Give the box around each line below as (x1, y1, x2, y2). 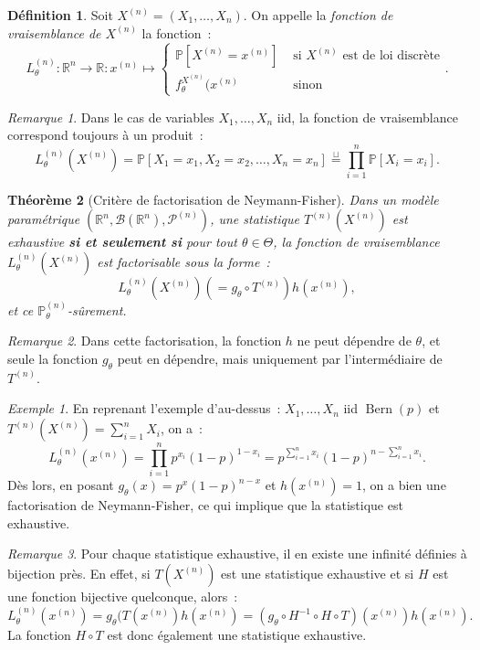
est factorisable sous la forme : (97, 252, 270, 272)
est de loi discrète (342, 49, 441, 63)
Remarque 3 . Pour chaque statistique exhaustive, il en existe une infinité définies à (7, 544, 467, 563)
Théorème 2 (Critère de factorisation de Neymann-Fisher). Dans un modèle (7, 189, 439, 208)
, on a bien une (362, 475, 446, 495)
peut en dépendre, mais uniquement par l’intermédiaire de (117, 349, 443, 368)
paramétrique (7, 209, 80, 229)
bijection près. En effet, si (7, 563, 151, 582)
